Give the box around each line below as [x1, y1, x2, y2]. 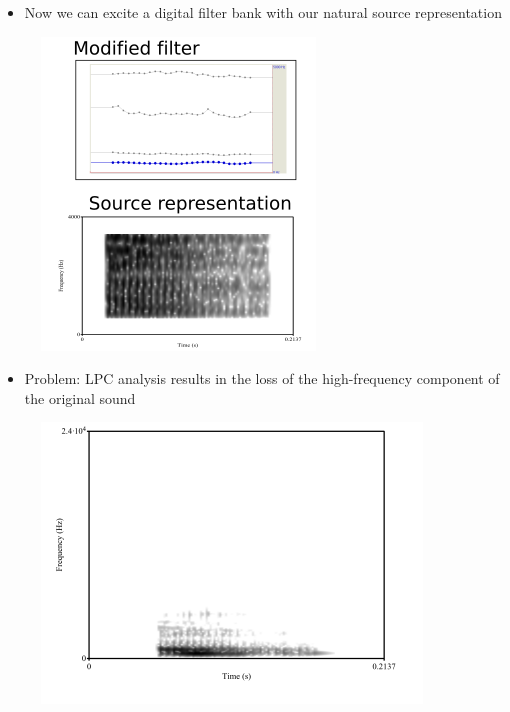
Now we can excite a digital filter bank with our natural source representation [24, 2, 502, 22]
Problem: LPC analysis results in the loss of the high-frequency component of [24, 368, 500, 389]
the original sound [24, 387, 136, 408]
